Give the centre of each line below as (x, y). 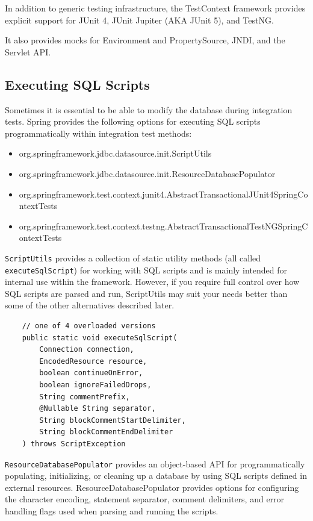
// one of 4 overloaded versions (89, 326)
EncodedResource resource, (93, 361)
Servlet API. (28, 51)
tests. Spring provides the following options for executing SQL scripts (133, 121)
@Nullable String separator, (98, 409)
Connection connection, (87, 350)
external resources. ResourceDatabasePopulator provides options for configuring (152, 487)
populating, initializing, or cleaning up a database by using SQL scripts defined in (156, 476)
